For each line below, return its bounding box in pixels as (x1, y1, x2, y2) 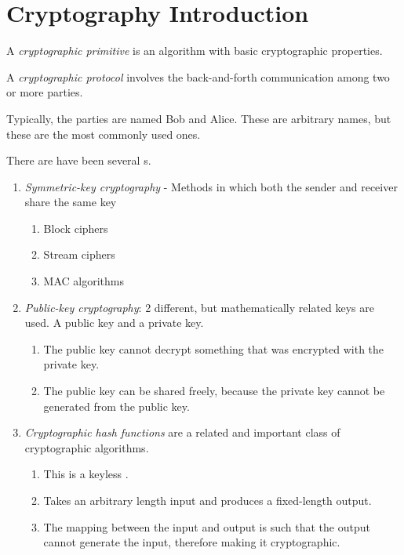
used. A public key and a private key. (24, 314, 204, 331)
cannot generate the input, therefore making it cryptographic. (43, 534, 340, 550)
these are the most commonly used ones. (6, 125, 201, 142)
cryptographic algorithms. (24, 439, 149, 455)
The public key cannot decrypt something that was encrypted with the (43, 340, 384, 357)
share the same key (24, 194, 117, 210)
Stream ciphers (43, 246, 115, 263)
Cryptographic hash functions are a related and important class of (24, 424, 340, 441)
